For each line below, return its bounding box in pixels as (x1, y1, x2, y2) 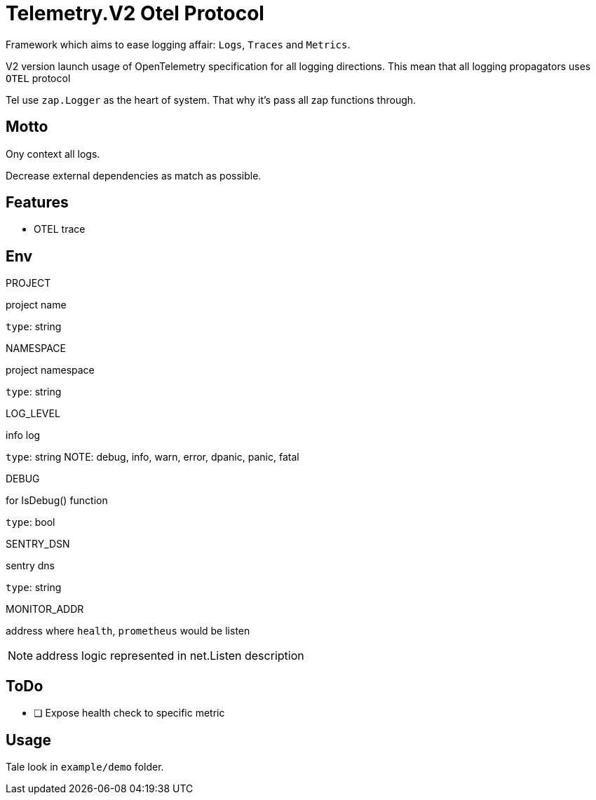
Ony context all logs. (6, 147, 100, 160)
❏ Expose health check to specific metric (34, 707, 225, 719)
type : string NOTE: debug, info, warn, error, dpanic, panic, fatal (6, 451, 299, 463)
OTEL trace (34, 223, 86, 236)
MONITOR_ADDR (6, 603, 84, 616)
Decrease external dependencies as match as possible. (6, 169, 262, 182)
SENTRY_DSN (6, 538, 70, 550)
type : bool (6, 516, 55, 529)
